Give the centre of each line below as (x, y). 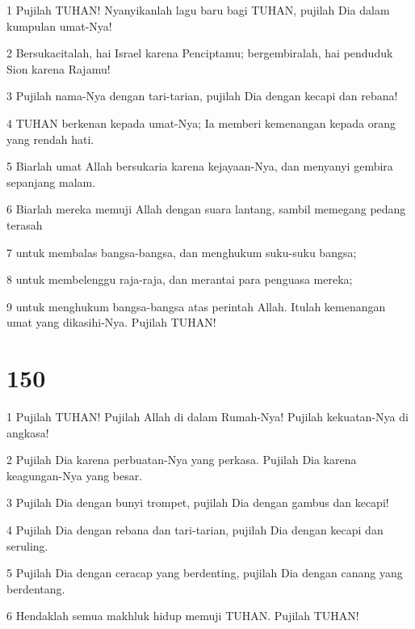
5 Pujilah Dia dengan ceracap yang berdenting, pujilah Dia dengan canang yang (205, 573)
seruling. (27, 545)
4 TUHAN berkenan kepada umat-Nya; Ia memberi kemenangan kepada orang (201, 122)
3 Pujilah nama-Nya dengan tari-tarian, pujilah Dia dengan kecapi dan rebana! (202, 96)
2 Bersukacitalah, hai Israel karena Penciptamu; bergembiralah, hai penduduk (200, 53)
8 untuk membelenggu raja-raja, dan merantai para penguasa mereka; (180, 279)
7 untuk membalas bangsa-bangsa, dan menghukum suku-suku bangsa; (182, 252)
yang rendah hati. (50, 139)
